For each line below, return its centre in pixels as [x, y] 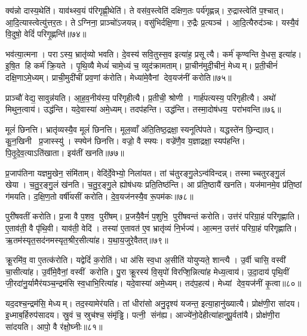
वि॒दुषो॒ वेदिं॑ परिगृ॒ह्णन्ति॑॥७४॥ [46, 34]
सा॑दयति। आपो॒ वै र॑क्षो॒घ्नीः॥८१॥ [54, 327]
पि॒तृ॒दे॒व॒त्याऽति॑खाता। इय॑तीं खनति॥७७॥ [65, 152]
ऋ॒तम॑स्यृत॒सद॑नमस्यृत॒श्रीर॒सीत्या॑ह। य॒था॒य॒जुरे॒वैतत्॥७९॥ [87, 239]
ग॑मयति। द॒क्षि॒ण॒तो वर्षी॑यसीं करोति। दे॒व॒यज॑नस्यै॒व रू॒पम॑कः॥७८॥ [99, 196]
